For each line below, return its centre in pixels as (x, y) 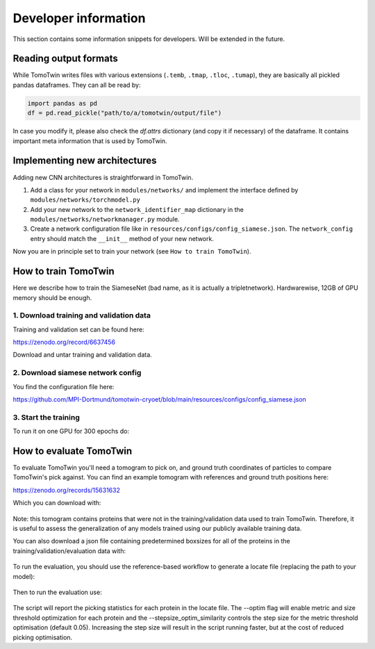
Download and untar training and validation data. (82, 355)
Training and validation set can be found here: (79, 329)
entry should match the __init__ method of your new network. (122, 238)
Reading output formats (65, 59)
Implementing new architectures (85, 161)
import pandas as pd (62, 103)
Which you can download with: (57, 503)
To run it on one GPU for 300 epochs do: (71, 432)
